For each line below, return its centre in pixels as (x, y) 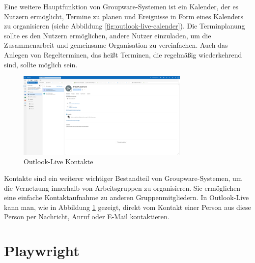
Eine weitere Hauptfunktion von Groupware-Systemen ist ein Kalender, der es (121, 6)
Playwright (42, 250)
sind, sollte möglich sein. (41, 64)
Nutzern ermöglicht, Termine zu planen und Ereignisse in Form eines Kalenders (124, 16)
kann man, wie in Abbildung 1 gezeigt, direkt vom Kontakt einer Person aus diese (127, 207)
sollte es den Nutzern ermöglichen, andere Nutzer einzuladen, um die (108, 35)
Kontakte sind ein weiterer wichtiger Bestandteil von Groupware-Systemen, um (123, 178)
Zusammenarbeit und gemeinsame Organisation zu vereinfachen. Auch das (116, 45)
